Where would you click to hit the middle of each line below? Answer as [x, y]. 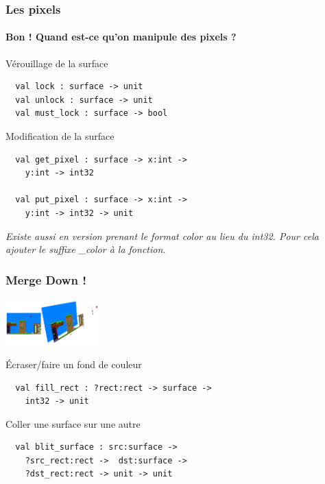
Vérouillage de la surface [57, 63]
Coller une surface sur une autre [73, 423]
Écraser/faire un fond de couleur [74, 364]
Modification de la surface [60, 136]
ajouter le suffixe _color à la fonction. [86, 249]
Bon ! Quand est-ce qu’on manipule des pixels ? [121, 37]
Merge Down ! [46, 279]
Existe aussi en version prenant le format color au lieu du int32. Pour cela [162, 235]
